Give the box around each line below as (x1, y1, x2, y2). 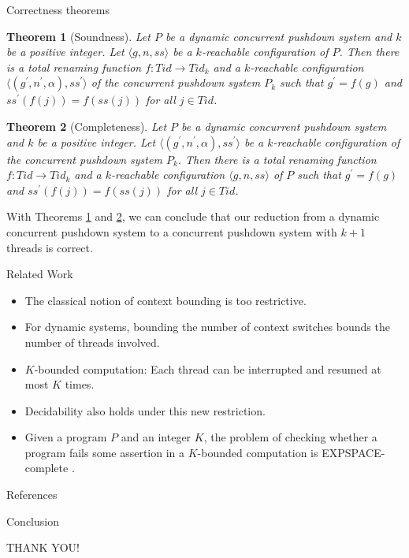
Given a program (24, 429, 107, 445)
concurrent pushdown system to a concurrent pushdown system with (6, 223, 337, 240)
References (6, 486, 58, 503)
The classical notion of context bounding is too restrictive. (24, 292, 307, 308)
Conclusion (6, 512, 59, 529)
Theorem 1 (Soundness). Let (6, 28, 151, 44)
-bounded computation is (197, 444, 318, 460)
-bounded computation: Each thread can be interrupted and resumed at (34, 360, 381, 377)
